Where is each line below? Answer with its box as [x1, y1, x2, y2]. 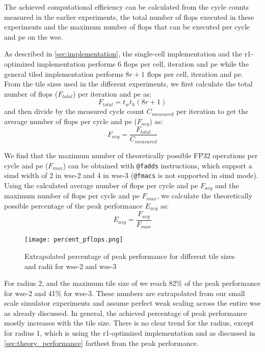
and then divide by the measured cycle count [4, 106, 145, 116]
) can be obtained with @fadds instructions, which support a [63, 160, 252, 170]
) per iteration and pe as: [72, 88, 152, 99]
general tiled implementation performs [4, 68, 123, 79]
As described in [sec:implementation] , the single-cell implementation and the [4, 48, 243, 59]
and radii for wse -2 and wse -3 [24, 260, 117, 271]
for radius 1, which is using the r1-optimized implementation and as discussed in [4, 328, 255, 338]
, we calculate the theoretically [156, 190, 253, 201]
